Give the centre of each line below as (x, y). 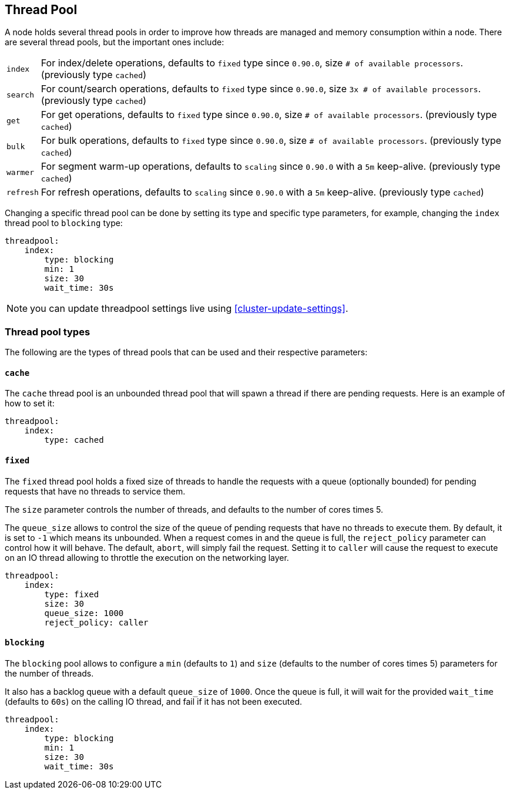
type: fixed (72, 594)
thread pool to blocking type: (64, 223)
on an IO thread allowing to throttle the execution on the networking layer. (147, 557)
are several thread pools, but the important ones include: (115, 42)
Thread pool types (48, 332)
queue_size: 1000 (84, 613)
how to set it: (30, 403)
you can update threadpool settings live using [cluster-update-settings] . (189, 309)
